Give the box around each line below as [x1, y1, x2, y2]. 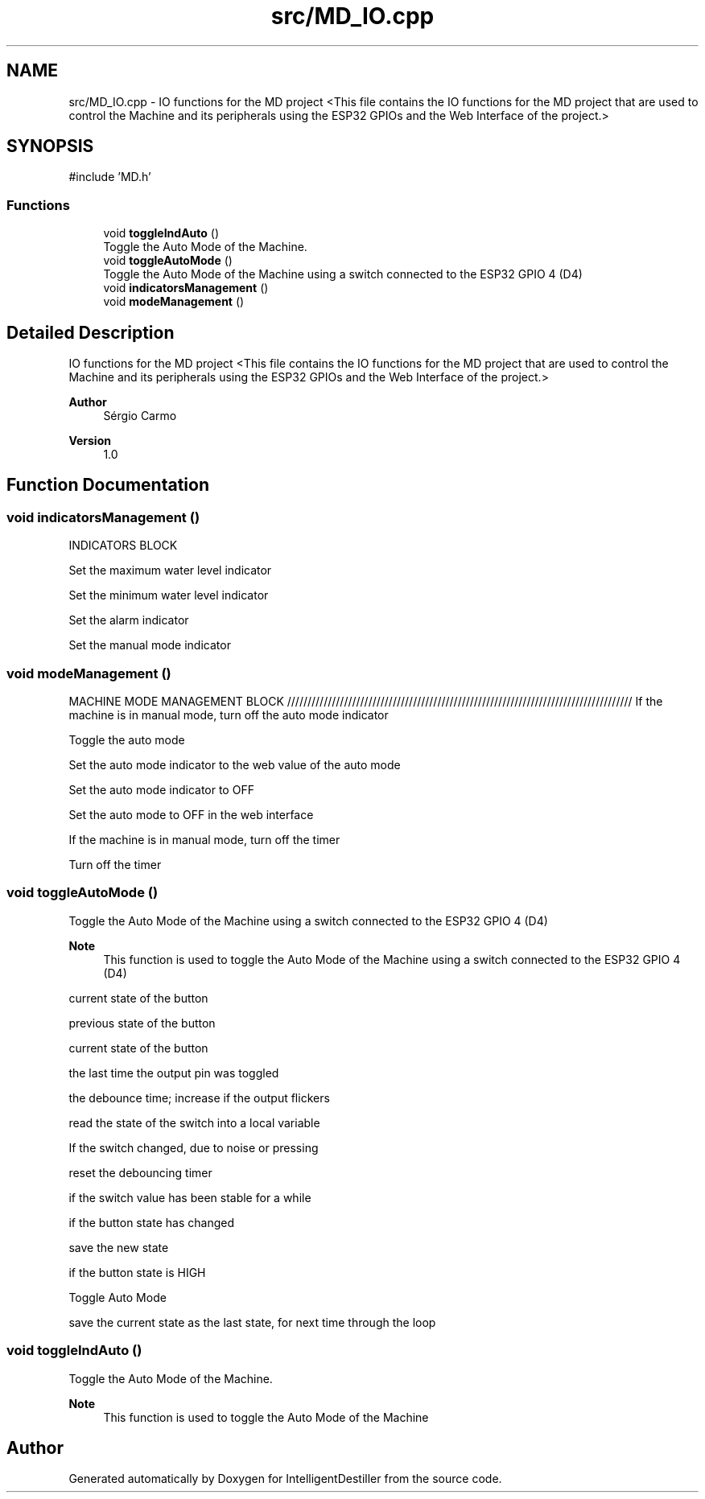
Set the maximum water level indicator [68, 563, 272, 578]
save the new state [68, 1240, 169, 1254]
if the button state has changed [68, 1215, 234, 1229]
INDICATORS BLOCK [68, 538, 178, 553]
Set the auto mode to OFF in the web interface [68, 808, 314, 822]
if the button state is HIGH [68, 1265, 206, 1279]
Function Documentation [6, 475, 209, 496]
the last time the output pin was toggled [68, 1065, 279, 1080]
